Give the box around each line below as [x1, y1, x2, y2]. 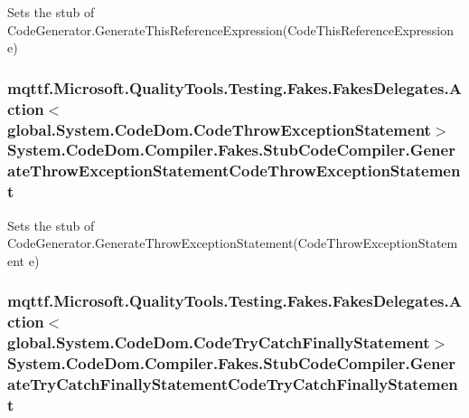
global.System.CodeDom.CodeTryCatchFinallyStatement [7, 331, 430, 354]
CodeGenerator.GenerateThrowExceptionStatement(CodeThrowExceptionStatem [7, 233, 458, 252]
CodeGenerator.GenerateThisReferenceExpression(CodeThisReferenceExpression [7, 20, 455, 39]
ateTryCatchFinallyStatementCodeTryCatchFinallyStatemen [7, 373, 458, 394]
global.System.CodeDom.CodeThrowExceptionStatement [7, 118, 431, 140]
